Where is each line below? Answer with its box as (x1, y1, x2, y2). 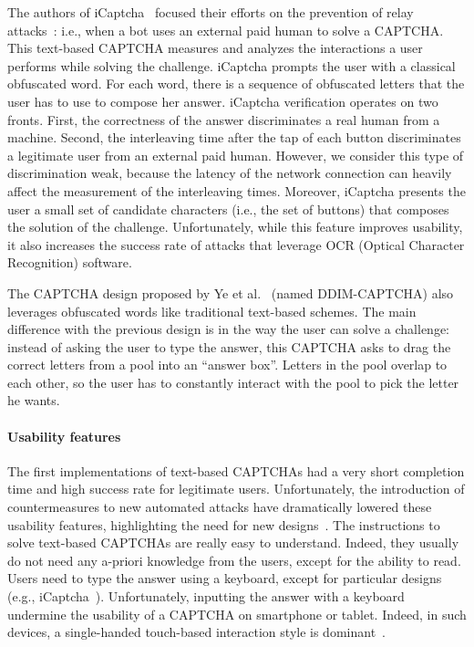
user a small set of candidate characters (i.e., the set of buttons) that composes (7, 199, 449, 218)
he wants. (7, 391, 60, 410)
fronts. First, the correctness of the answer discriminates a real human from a (7, 110, 440, 129)
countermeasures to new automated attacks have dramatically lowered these (7, 497, 432, 517)
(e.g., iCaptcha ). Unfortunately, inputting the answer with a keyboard (7, 587, 405, 606)
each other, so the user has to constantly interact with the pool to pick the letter (7, 372, 459, 391)
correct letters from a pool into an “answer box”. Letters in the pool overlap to (7, 355, 448, 374)
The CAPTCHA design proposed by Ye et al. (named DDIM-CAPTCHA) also (7, 283, 454, 302)
